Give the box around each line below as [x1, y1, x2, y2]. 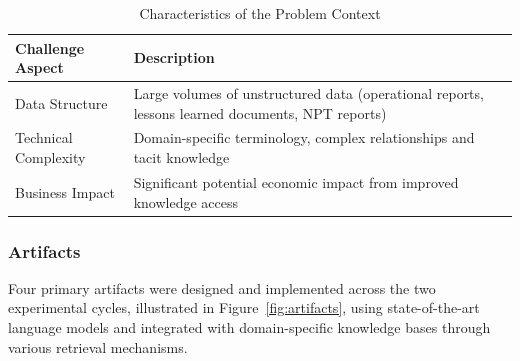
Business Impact [15, 181, 115, 202]
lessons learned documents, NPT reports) [133, 102, 387, 123]
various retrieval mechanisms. [8, 336, 188, 357]
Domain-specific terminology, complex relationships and [133, 127, 475, 148]
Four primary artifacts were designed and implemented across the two [8, 277, 436, 298]
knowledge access [133, 191, 239, 212]
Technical [15, 127, 73, 148]
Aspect [15, 57, 64, 78]
